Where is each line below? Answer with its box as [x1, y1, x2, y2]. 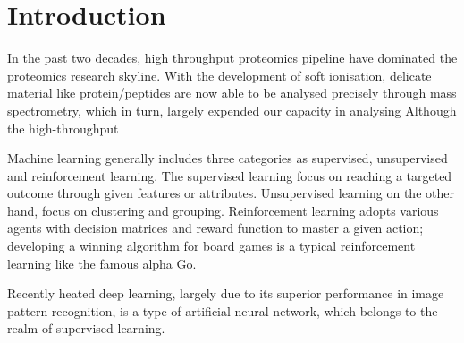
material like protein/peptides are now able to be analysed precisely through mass [7, 83, 457, 102]
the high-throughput [7, 118, 119, 137]
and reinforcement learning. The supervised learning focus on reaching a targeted [7, 166, 452, 184]
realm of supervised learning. [7, 319, 165, 338]
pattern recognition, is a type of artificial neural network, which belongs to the [7, 301, 438, 320]
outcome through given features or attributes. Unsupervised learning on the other [7, 184, 454, 202]
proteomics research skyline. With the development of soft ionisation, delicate [7, 65, 432, 84]
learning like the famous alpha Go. [7, 253, 197, 272]
